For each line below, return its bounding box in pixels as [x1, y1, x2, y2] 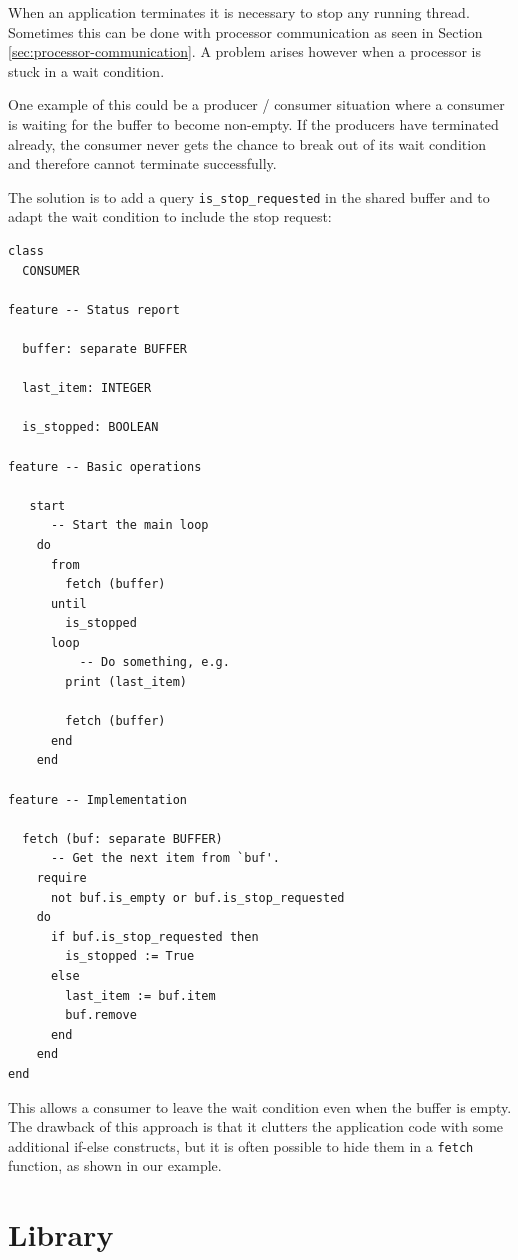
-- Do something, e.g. [79, 655, 230, 670]
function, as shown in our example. [8, 1155, 222, 1176]
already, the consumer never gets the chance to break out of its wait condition [8, 133, 486, 154]
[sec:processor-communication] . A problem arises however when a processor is [8, 41, 481, 62]
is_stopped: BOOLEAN [22, 420, 159, 435]
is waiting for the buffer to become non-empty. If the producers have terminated [8, 113, 499, 134]
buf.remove [65, 1008, 137, 1023]
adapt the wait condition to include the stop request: [8, 206, 332, 227]
